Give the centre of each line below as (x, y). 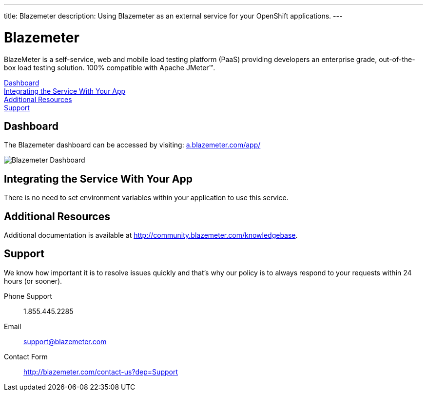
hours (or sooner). (33, 281)
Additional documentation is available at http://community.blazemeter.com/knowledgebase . (151, 235)
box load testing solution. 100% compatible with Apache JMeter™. (110, 67)
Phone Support (28, 296)
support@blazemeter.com (65, 341)
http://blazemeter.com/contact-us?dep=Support (101, 372)
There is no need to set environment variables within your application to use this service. (146, 198)
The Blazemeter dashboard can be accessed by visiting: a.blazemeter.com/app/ (132, 145)
